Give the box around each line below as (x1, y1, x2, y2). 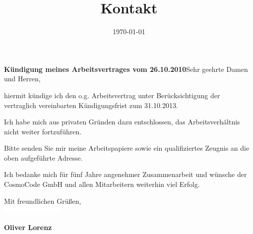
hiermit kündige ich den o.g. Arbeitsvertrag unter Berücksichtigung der (4, 90, 220, 100)
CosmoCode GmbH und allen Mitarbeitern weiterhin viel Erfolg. (4, 179, 200, 189)
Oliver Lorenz (4, 222, 52, 232)
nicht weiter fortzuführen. (4, 126, 82, 136)
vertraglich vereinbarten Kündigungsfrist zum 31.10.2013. (4, 100, 178, 110)
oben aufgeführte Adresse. (4, 152, 83, 163)
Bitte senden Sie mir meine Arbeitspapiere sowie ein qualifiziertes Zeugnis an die (4, 143, 250, 153)
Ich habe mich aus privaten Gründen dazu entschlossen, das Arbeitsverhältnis (4, 117, 240, 127)
